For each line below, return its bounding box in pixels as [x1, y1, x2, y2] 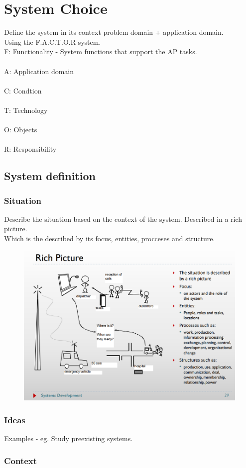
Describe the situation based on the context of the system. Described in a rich [4, 213, 243, 224]
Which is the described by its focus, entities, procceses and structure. [4, 233, 215, 244]
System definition [4, 168, 96, 184]
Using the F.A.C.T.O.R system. [4, 36, 101, 47]
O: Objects [4, 124, 37, 135]
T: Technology [4, 104, 48, 115]
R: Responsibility [4, 144, 57, 154]
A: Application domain [4, 66, 74, 76]
